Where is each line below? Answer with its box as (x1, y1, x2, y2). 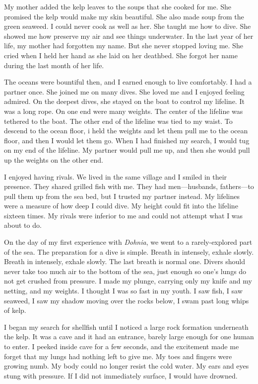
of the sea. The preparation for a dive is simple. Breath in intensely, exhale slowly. (4, 246, 254, 257)
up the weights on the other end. (4, 154, 104, 165)
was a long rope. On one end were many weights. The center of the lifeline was (4, 105, 243, 116)
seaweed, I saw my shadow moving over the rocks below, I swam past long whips (4, 295, 249, 305)
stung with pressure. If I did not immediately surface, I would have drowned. (4, 370, 238, 381)
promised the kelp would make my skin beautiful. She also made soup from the (4, 11, 244, 21)
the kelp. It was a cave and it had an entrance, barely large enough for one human (4, 331, 254, 342)
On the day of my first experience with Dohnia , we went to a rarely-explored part (4, 237, 253, 247)
